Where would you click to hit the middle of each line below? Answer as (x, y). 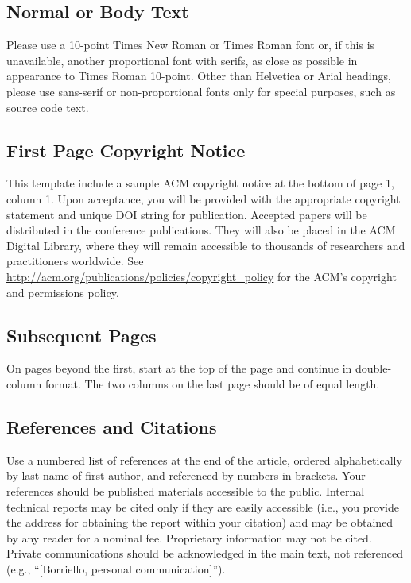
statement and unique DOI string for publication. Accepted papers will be (187, 214)
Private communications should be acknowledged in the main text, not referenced (205, 553)
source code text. (48, 107)
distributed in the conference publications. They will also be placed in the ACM (201, 230)
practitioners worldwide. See (75, 261)
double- (373, 368)
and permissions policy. (63, 292)
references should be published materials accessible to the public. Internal (186, 490)
